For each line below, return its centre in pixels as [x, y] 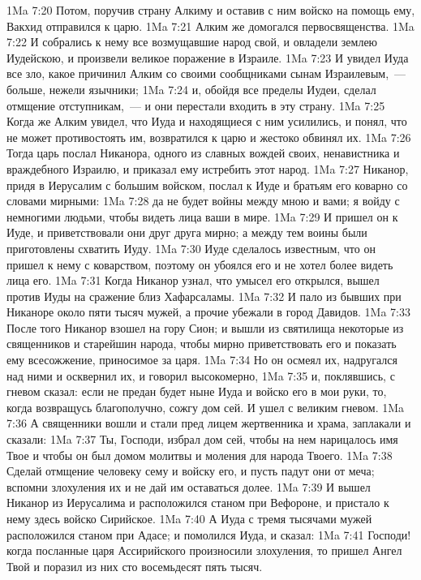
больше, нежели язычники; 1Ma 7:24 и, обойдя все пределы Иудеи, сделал [191, 89]
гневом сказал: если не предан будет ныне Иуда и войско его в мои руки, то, [197, 391]
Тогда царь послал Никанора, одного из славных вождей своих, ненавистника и [203, 153]
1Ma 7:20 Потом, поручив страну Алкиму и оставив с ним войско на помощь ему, [211, 10]
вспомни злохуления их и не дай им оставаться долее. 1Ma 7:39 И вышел [189, 486]
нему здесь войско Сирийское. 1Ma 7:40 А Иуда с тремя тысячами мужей [189, 518]
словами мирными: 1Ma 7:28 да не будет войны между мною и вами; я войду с [203, 201]
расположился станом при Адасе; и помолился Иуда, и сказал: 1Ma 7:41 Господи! [209, 534]
